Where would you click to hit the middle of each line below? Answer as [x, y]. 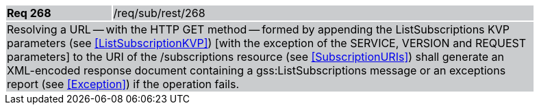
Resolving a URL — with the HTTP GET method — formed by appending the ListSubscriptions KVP [259, 29]
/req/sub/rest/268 [159, 13]
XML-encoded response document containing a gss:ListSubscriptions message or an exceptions [256, 70]
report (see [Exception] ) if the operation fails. [123, 84]
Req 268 [29, 13]
